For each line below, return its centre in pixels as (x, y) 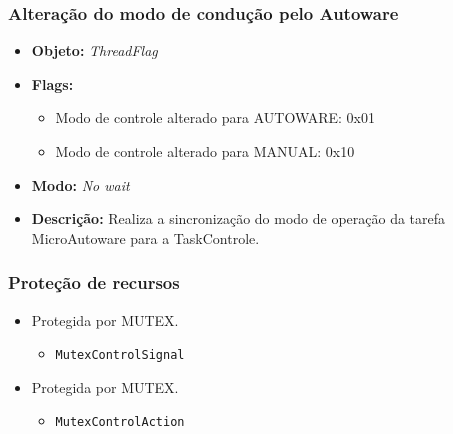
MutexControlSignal (120, 355)
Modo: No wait (80, 184)
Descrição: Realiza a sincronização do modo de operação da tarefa (238, 218)
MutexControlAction (120, 422)
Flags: (52, 83)
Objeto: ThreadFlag (94, 50)
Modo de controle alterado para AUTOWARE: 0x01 (215, 117)
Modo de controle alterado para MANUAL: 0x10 (205, 151)
